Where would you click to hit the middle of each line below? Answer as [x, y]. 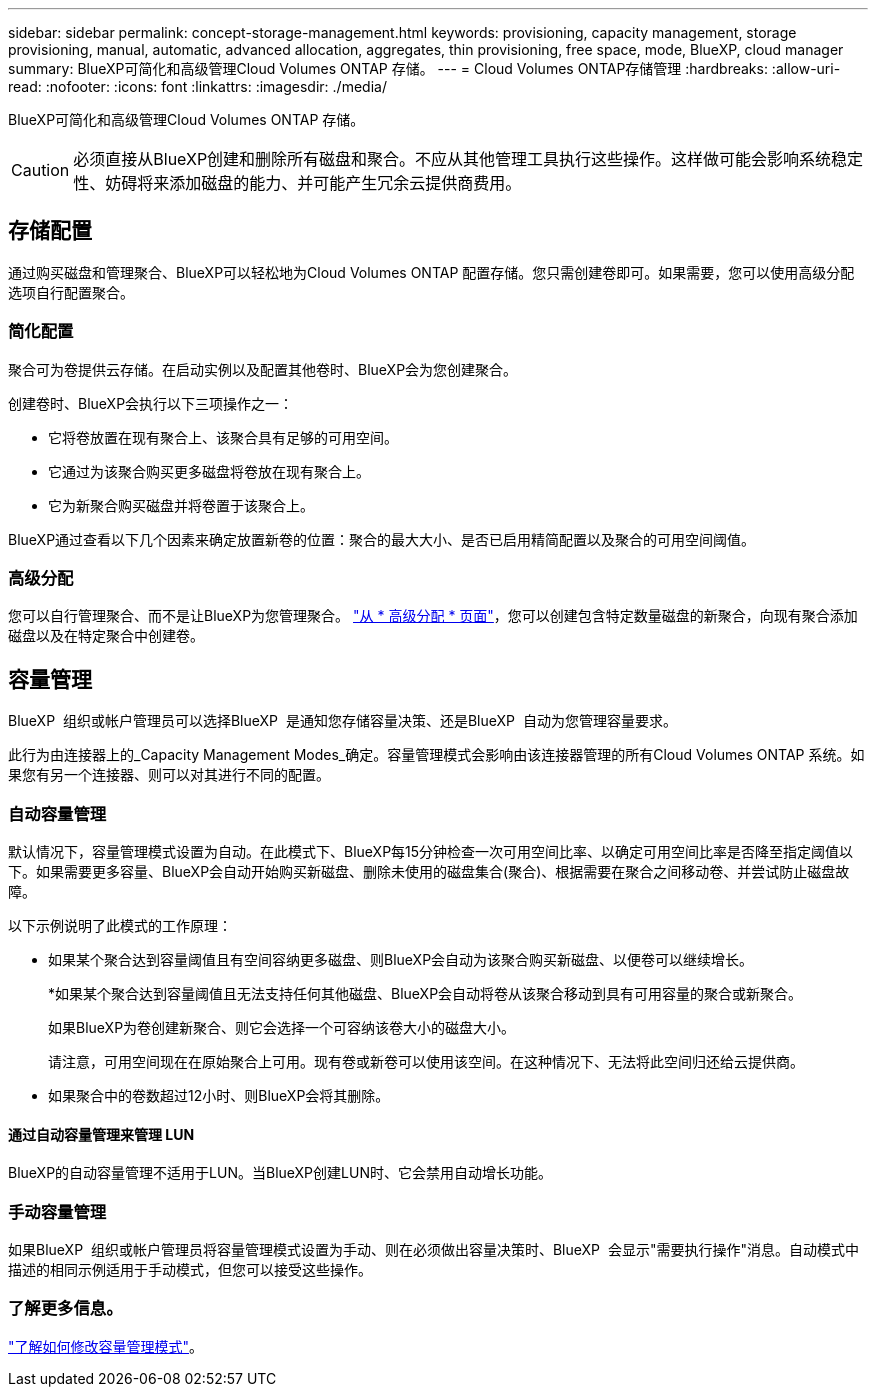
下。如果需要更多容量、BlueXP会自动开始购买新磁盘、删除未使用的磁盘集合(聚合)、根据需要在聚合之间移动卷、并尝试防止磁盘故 [429, 871]
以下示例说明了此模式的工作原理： [120, 925]
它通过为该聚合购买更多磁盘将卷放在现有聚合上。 [209, 471]
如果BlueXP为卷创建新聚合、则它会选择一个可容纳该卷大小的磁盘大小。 [282, 1027]
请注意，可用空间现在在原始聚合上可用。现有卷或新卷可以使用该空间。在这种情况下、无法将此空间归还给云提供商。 [426, 1061]
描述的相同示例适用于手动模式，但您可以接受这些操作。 [190, 1269]
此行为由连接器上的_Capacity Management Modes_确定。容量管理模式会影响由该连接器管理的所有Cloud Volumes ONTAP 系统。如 [436, 755]
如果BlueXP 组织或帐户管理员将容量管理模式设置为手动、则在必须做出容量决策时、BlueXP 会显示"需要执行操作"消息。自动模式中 [433, 1249]
